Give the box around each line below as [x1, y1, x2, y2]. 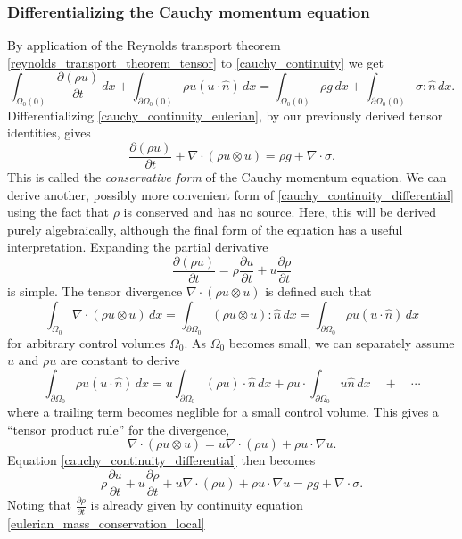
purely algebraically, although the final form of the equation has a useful [7, 220, 403, 238]
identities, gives [7, 123, 91, 142]
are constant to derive [60, 351, 180, 369]
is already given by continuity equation [90, 495, 303, 514]
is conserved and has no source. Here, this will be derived [123, 203, 437, 221]
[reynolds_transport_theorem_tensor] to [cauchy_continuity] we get [7, 53, 384, 71]
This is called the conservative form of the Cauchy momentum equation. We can [7, 167, 447, 186]
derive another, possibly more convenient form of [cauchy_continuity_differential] [7, 185, 454, 203]
